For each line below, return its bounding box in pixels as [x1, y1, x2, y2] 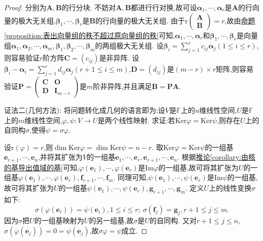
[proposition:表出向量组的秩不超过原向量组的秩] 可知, [4, 29, 175, 40]
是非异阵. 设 [99, 52, 139, 63]
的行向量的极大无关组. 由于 [95, 15, 185, 25]
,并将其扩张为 [38, 152, 83, 162]
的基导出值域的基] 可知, [4, 162, 79, 172]
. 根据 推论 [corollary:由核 [177, 152, 255, 162]
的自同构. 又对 [149, 215, 197, 226]
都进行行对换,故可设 [130, 2, 197, 12]
